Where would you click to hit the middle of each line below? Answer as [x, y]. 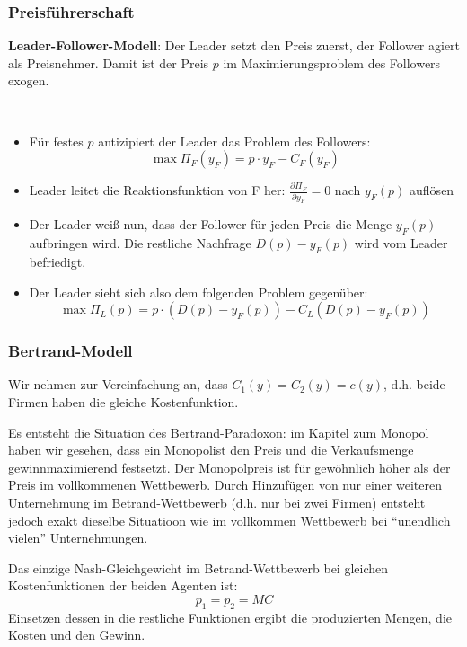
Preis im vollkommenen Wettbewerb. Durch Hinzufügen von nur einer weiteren [225, 485]
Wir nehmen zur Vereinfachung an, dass [118, 384]
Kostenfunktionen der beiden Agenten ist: [123, 585]
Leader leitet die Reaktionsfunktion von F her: [157, 190]
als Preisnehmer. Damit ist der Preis [109, 62]
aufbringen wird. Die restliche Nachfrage [140, 243]
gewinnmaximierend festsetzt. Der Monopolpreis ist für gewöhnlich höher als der [229, 467]
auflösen [432, 190]
